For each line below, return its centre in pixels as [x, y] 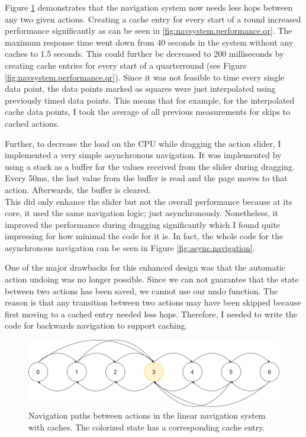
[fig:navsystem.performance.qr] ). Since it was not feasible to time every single [145, 77]
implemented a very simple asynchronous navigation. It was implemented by [143, 155]
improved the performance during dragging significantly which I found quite [143, 224]
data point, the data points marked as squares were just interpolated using [140, 89]
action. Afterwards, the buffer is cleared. [78, 189]
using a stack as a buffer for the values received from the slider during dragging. [150, 166]
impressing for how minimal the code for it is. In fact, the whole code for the [144, 236]
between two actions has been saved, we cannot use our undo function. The [141, 290]
